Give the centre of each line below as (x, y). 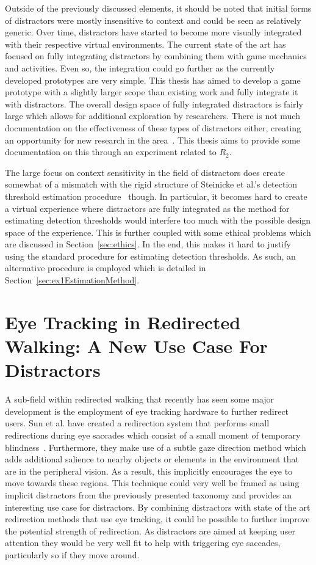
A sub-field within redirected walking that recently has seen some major (140, 399)
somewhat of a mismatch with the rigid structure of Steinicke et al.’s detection (151, 184)
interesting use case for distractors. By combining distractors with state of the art (158, 507)
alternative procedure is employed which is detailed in (106, 268)
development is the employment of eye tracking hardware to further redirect (147, 411)
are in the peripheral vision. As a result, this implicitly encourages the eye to (149, 471)
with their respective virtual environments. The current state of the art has (145, 44)
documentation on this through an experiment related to (111, 152)
